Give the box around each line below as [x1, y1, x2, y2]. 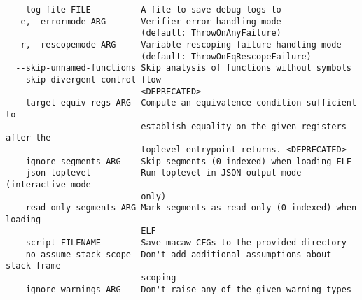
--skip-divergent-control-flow [15, 74, 161, 85]
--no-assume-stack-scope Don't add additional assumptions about [15, 249, 332, 259]
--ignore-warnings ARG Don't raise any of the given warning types [15, 284, 351, 294]
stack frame [6, 261, 61, 271]
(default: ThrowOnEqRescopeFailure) [141, 51, 312, 62]
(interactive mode [6, 179, 91, 190]
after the [6, 133, 51, 143]
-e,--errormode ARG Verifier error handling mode [15, 16, 281, 27]
